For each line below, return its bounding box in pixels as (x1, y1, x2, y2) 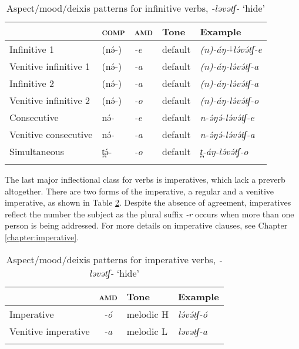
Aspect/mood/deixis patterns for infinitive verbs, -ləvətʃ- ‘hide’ (6, 1, 265, 15)
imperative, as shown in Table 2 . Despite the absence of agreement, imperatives (5, 196, 291, 209)
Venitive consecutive (9, 127, 93, 141)
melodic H (126, 307, 169, 321)
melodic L (126, 324, 167, 338)
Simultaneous (9, 145, 64, 158)
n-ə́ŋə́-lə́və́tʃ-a (200, 127, 255, 141)
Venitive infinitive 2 (9, 93, 90, 107)
